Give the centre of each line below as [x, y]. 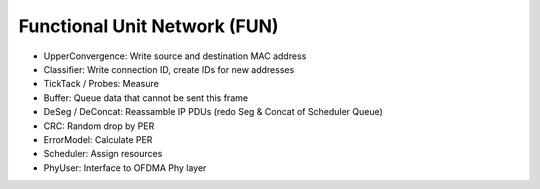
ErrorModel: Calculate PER [98, 139]
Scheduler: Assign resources [103, 154]
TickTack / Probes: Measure [101, 84]
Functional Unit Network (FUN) [148, 26]
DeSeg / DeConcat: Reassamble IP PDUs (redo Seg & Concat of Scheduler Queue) [213, 112]
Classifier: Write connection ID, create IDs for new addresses [169, 69]
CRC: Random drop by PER [99, 126]
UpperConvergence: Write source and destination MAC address [175, 56]
